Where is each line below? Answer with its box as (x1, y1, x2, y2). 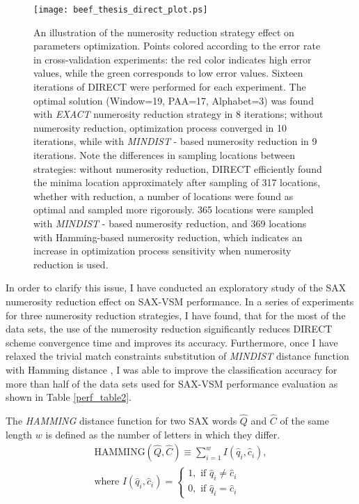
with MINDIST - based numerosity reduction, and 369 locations (33, 215, 307, 230)
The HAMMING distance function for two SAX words (6, 413, 237, 427)
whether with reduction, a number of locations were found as (33, 188, 294, 203)
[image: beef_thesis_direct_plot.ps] (33, 5, 208, 15)
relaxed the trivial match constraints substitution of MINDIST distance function (6, 349, 349, 363)
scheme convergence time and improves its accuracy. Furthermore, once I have (6, 335, 338, 349)
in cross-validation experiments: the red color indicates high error (33, 52, 312, 66)
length (6, 427, 33, 441)
